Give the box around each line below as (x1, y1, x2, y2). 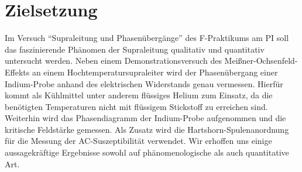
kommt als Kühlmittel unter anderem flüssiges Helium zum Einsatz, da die (5, 89, 273, 101)
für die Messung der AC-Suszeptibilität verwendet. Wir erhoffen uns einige (5, 135, 272, 147)
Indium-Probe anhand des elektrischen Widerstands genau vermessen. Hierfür (5, 77, 283, 90)
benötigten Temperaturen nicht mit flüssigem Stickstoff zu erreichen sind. (5, 100, 268, 112)
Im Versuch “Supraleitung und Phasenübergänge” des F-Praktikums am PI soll (5, 32, 289, 44)
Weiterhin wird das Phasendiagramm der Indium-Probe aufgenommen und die (5, 112, 286, 124)
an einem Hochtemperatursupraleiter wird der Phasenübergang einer (32, 66, 278, 78)
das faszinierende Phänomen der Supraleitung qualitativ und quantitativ (5, 43, 265, 55)
